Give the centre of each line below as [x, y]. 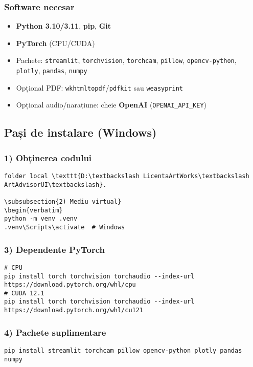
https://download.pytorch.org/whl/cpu [70, 285]
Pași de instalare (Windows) [80, 132]
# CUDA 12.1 [24, 293]
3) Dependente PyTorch [55, 249]
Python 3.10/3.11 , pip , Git [64, 26]
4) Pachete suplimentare [55, 332]
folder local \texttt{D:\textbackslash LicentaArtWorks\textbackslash [127, 176]
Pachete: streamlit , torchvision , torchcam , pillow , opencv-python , [126, 60]
